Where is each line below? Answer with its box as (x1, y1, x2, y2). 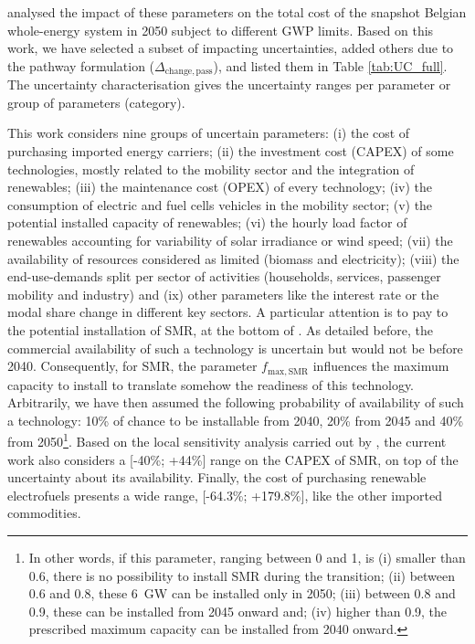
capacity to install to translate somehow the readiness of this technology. (7, 375, 415, 394)
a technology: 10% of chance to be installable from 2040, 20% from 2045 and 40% (7, 410, 464, 429)
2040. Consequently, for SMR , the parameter (7, 356, 258, 375)
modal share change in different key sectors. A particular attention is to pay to (7, 302, 449, 322)
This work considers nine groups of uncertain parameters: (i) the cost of (7, 123, 410, 143)
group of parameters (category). (7, 92, 185, 111)
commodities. (7, 503, 81, 523)
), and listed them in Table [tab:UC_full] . (213, 56, 448, 75)
